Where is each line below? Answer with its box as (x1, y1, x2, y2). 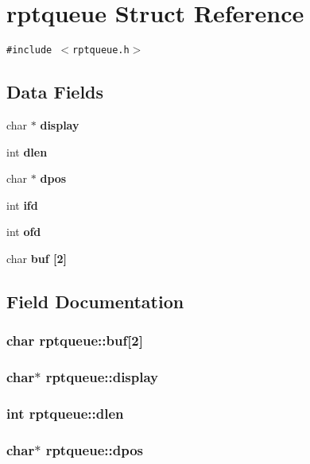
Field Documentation (6, 288, 184, 313)
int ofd (6, 223, 41, 240)
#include (6, 44, 52, 56)
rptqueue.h (72, 44, 130, 56)
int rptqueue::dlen (6, 403, 124, 423)
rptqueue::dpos (45, 439, 143, 459)
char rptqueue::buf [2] (6, 331, 144, 350)
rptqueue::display (45, 367, 159, 387)
